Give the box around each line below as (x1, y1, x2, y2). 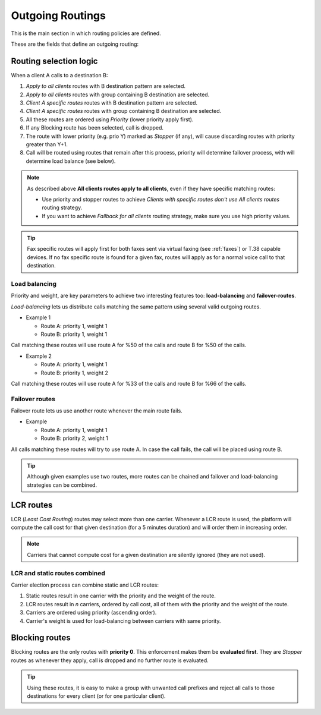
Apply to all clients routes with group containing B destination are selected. (26, 91, 210, 98)
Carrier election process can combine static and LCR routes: (11, 581, 159, 588)
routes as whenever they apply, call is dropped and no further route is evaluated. (11, 657, 209, 664)
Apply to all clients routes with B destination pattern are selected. (26, 83, 186, 90)
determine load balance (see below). (26, 158, 116, 165)
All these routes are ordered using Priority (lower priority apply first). (26, 116, 194, 123)
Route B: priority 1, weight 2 (40, 369, 108, 376)
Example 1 (26, 314, 51, 321)
